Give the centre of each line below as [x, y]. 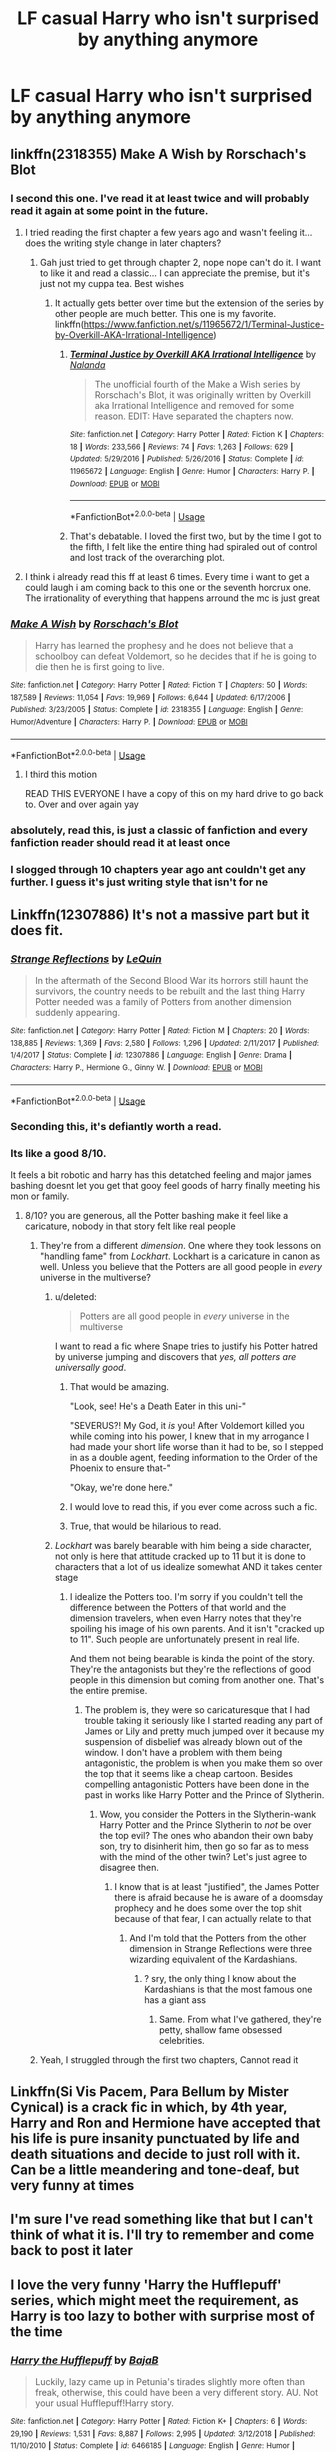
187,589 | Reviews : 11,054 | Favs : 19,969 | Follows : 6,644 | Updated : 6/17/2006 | [150, 697]
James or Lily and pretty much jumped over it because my [204, 1731]
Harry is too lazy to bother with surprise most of [162, 2315]
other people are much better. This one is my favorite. [165, 313]
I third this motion [61, 774]
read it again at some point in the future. [109, 210]
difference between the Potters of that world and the [178, 1608]
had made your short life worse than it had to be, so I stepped [196, 1447]
